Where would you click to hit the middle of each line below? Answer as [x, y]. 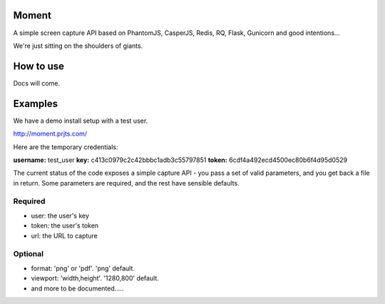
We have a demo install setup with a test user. [81, 121]
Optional [29, 254]
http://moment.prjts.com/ [50, 134]
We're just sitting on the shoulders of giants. [78, 46]
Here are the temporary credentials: [66, 147]
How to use [38, 66]
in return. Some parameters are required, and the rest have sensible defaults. [126, 183]
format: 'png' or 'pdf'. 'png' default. [83, 268]
